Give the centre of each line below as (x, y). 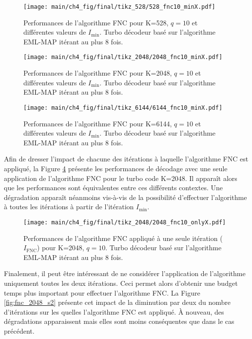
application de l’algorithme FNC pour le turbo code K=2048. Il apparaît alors (121, 178)
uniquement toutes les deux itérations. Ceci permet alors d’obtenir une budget (121, 283)
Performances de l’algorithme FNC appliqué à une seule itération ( (123, 238)
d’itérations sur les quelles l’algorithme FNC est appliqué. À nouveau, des (114, 311)
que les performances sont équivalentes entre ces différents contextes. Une (113, 188)
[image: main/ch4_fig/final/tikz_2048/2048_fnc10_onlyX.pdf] (125, 222)
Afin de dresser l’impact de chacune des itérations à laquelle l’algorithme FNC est (126, 159)
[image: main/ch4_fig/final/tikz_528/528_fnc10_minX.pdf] (119, 7)
